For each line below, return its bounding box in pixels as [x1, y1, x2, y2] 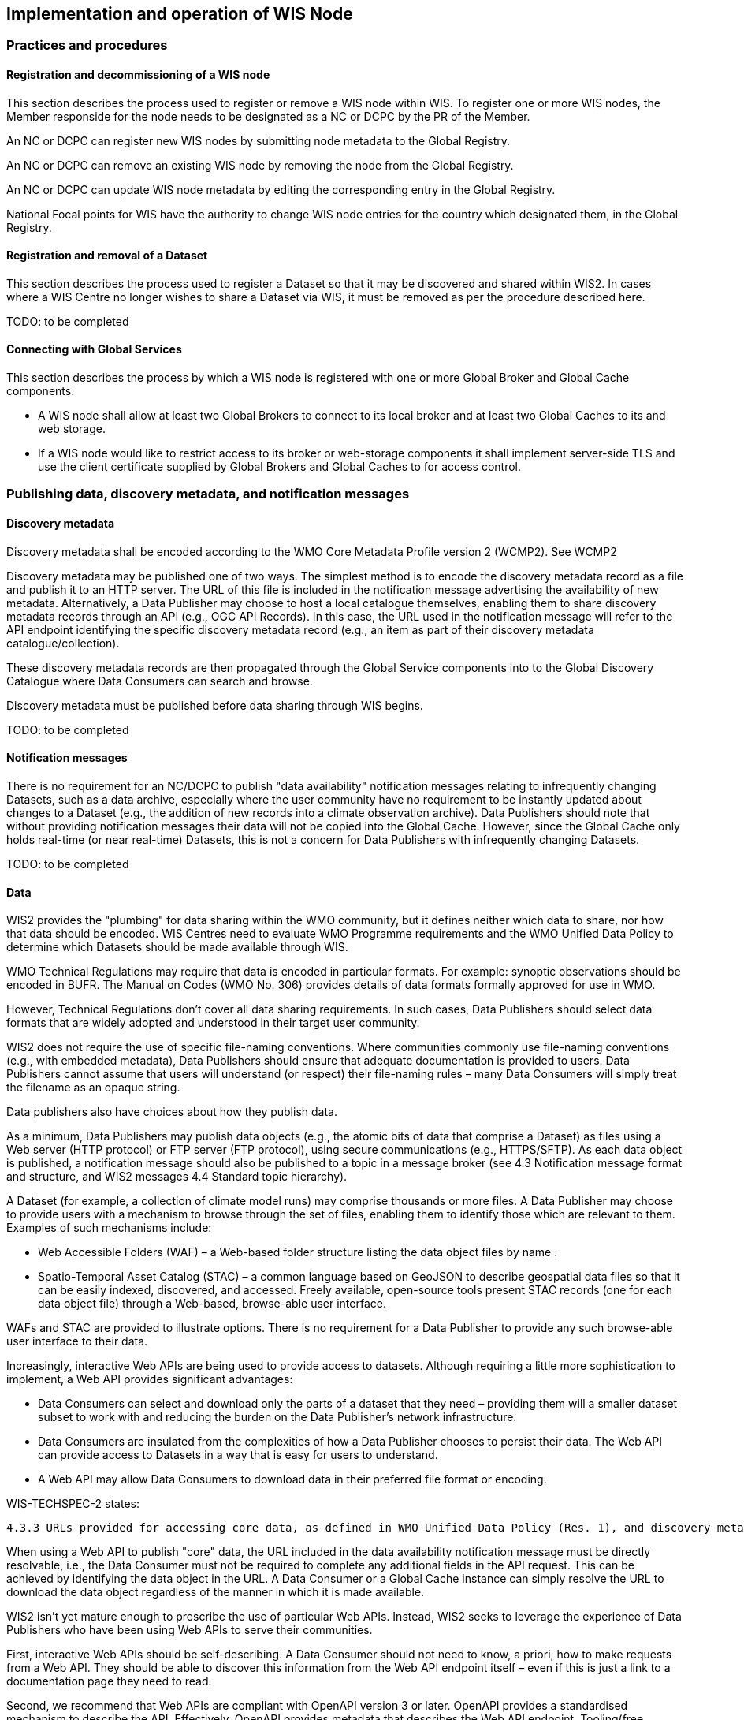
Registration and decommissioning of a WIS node [6, 68, 270, 82]
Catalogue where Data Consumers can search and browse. [6, 673, 313, 688]
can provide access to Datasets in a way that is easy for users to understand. [38, 1448, 438, 1462]
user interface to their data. [6, 1334, 148, 1349]
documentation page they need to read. [6, 1674, 212, 1688]
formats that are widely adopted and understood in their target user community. [6, 1016, 420, 1030]
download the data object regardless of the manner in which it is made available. [6, 1585, 425, 1599]
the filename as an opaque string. [6, 1080, 180, 1095]
